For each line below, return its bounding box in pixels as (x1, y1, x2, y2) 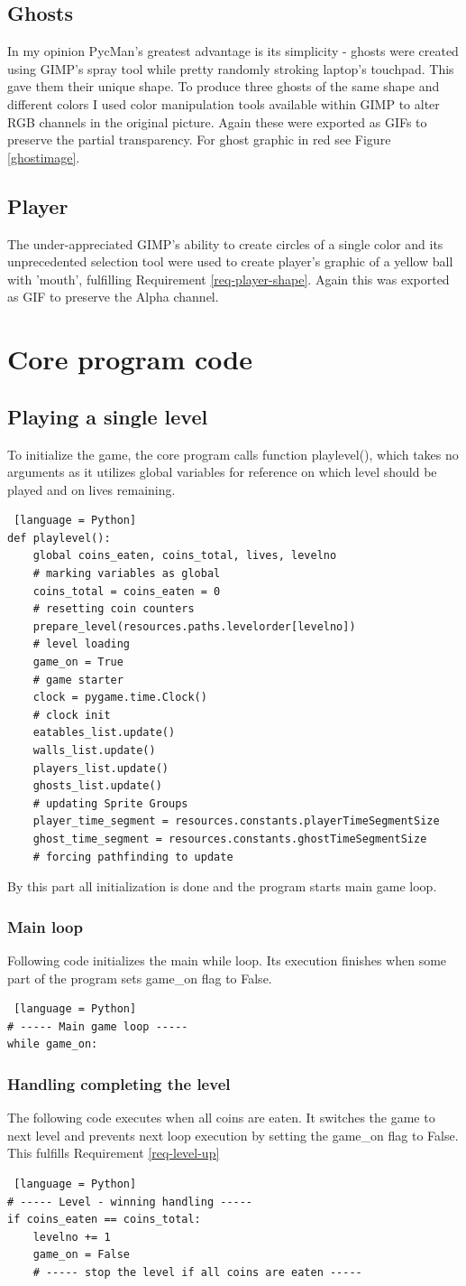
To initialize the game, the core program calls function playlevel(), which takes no (7, 444, 459, 463)
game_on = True (32, 656, 123, 669)
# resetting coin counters (32, 602, 195, 616)
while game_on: (7, 1038, 98, 1051)
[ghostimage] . (7, 147, 80, 166)
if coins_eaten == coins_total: (7, 1213, 201, 1226)
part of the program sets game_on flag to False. (7, 968, 272, 987)
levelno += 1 (32, 1230, 111, 1244)
